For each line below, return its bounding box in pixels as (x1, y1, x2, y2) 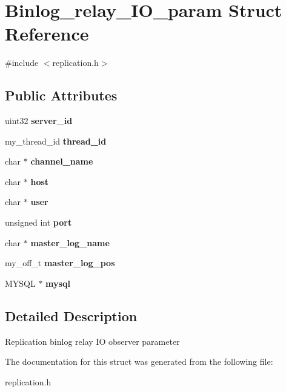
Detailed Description (5, 306, 138, 325)
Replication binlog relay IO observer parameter (5, 335, 180, 347)
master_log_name (30, 236, 110, 249)
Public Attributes (5, 86, 118, 105)
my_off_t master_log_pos (5, 256, 115, 269)
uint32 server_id (5, 114, 73, 127)
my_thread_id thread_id (5, 134, 107, 147)
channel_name (30, 155, 93, 168)
